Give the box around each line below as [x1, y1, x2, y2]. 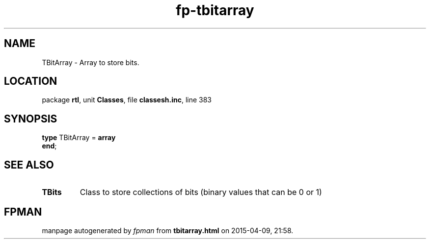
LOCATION [4, 75, 57, 88]
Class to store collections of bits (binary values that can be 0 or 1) [80, 187, 322, 197]
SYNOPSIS [4, 112, 57, 125]
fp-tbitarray [176, 2, 254, 19]
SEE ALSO [4, 158, 54, 171]
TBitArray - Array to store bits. [42, 58, 139, 67]
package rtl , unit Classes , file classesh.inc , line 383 [42, 96, 212, 104]
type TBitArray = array [42, 133, 116, 142]
